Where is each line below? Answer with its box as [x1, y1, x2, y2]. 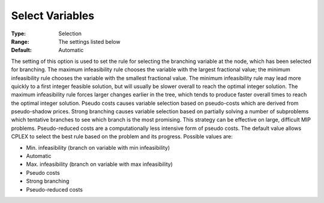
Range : [11, 38, 29, 45]
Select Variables [11, 9, 95, 22]
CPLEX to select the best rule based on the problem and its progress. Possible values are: [11, 133, 233, 140]
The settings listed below [58, 38, 121, 45]
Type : [11, 30, 26, 37]
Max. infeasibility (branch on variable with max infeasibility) [26, 160, 173, 168]
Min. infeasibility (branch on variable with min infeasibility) [26, 144, 170, 151]
